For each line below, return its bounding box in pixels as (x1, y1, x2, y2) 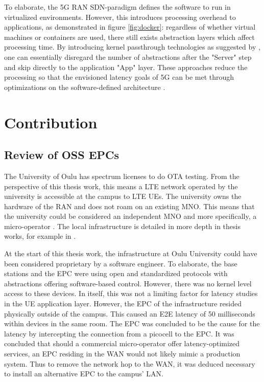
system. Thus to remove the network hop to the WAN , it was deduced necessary (4, 358, 255, 369)
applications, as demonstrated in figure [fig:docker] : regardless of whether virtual (4, 21, 256, 32)
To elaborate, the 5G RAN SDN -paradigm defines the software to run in (4, 2, 231, 12)
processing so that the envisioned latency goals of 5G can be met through (4, 72, 234, 82)
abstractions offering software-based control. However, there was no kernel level (4, 278, 252, 288)
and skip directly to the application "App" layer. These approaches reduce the (4, 61, 248, 72)
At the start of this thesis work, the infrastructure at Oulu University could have (4, 248, 257, 259)
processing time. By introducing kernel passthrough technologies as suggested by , (4, 41, 260, 52)
